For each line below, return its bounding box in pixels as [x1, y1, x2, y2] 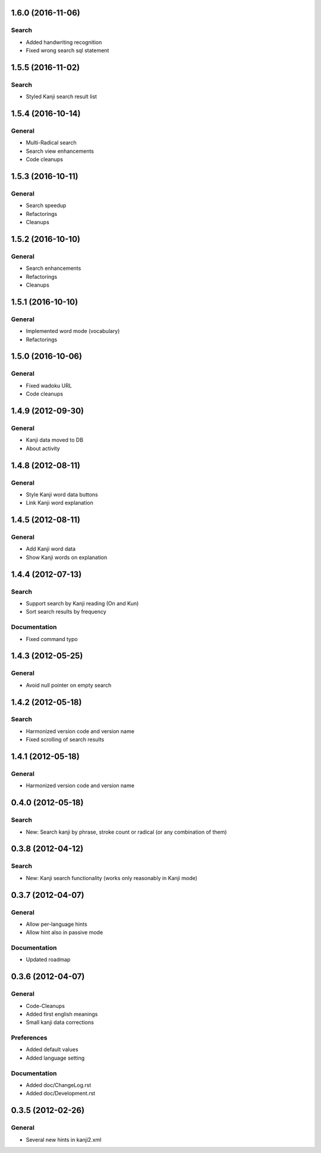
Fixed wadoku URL [26, 382, 73, 389]
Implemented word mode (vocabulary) [26, 328, 120, 335]
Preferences [11, 1033, 48, 1042]
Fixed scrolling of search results [26, 736, 105, 743]
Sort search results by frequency [26, 608, 106, 615]
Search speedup [26, 202, 67, 209]
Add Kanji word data [26, 545, 76, 552]
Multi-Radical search [26, 139, 77, 146]
